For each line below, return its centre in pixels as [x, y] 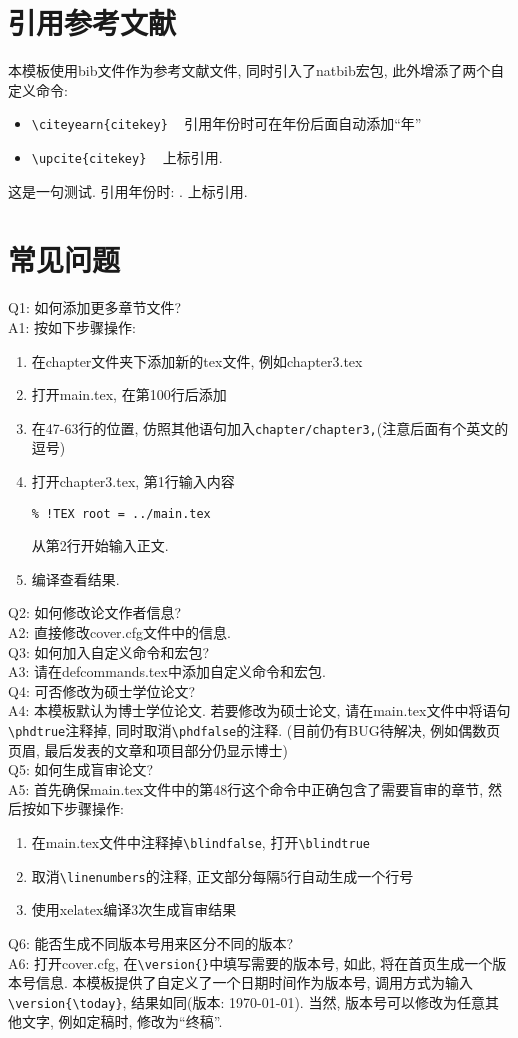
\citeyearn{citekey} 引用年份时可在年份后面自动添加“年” [226, 123]
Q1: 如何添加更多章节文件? [95, 307]
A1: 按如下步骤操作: [72, 326]
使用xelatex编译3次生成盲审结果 [134, 909]
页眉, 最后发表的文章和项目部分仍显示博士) [148, 749]
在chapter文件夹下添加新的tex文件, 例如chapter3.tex [197, 360]
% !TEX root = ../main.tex [121, 513]
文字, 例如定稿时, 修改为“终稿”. [122, 1021]
